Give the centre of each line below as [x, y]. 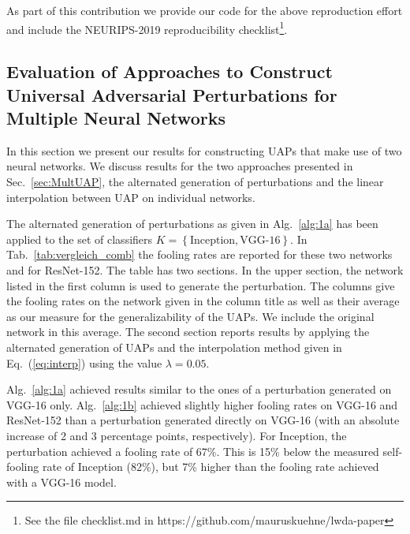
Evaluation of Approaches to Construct [170, 71]
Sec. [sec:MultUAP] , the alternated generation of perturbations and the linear [195, 182]
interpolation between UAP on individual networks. [131, 197]
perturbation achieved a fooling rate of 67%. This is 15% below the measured [193, 451]
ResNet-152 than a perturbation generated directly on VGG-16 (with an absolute [203, 420]
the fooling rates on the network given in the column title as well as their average [203, 301]
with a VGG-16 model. [61, 482]
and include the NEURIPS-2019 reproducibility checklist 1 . [147, 28]
